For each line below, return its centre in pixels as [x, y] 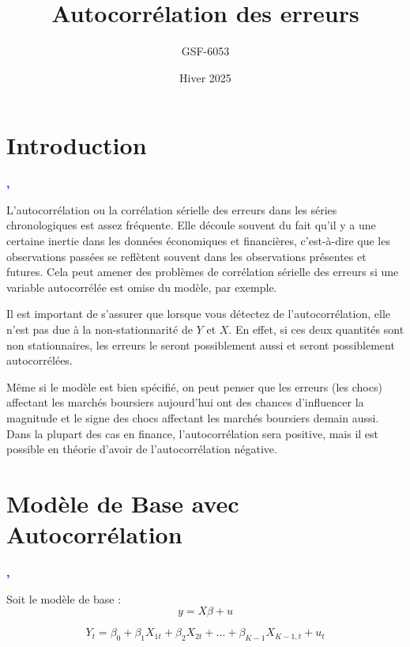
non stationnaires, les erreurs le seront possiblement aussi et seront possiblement [201, 344]
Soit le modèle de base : [64, 598]
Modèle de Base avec [123, 503]
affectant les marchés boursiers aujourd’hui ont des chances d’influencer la [185, 402]
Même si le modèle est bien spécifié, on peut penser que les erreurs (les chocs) [194, 386]
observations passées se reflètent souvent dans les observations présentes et [186, 256]
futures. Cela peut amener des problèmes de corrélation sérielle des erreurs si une [203, 272]
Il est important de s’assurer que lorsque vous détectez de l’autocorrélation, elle [198, 314]
